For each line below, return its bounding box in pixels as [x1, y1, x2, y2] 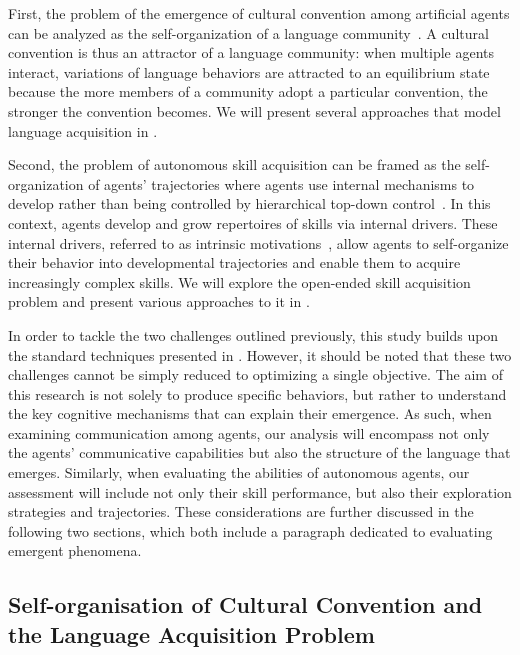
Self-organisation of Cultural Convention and [8, 589, 483, 620]
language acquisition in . [8, 120, 158, 141]
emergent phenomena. [8, 540, 142, 561]
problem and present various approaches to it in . [8, 291, 310, 312]
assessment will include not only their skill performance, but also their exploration [8, 481, 512, 502]
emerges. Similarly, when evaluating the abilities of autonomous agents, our [8, 462, 470, 483]
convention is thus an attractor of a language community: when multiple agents [8, 42, 495, 63]
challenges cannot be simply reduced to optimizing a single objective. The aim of [8, 364, 503, 385]
